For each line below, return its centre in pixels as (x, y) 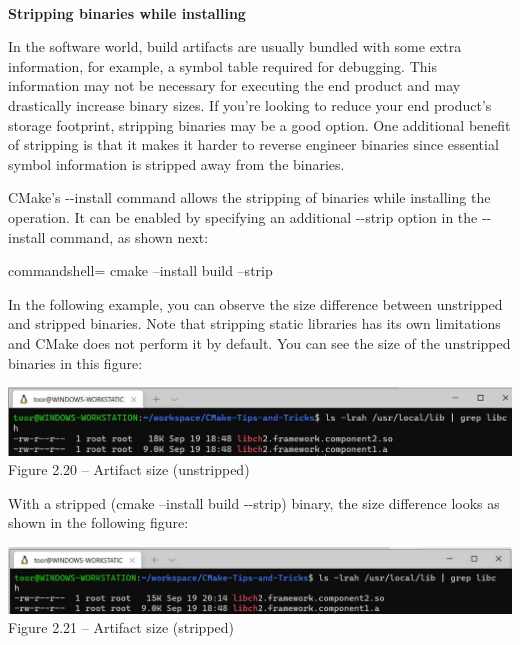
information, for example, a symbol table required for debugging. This (222, 65)
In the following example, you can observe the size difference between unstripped (255, 303)
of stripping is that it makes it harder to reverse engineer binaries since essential (253, 144)
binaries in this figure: (75, 362)
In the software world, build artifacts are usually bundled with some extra (235, 46)
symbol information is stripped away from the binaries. (176, 163)
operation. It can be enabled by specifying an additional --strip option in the (243, 216)
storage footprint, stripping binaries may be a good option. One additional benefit (259, 124)
